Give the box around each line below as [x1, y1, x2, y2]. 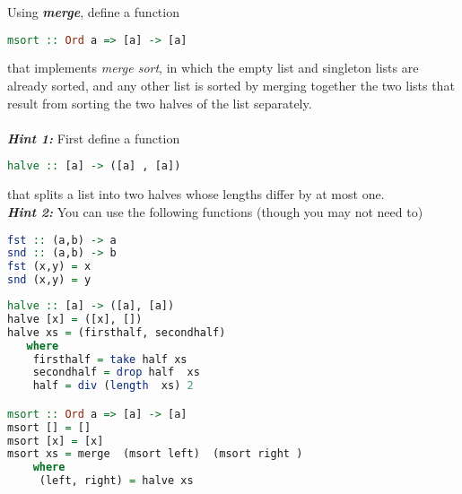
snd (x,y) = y [7, 273, 92, 287]
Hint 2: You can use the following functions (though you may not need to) [7, 202, 423, 221]
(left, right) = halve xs [39, 474, 194, 488]
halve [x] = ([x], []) [7, 312, 143, 325]
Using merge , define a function [7, 3, 179, 21]
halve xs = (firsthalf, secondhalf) [7, 325, 226, 339]
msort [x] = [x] [7, 434, 104, 447]
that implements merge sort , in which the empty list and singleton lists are [7, 58, 419, 77]
